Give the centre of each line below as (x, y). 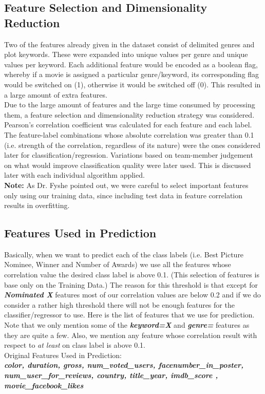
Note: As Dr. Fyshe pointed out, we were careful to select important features (126, 185)
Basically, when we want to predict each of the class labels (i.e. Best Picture (124, 254)
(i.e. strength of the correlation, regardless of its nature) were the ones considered (132, 145)
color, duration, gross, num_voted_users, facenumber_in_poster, (124, 365)
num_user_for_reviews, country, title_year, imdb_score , (111, 375)
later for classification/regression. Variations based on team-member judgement (129, 155)
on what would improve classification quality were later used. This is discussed (128, 165)
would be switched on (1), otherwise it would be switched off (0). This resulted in (132, 84)
